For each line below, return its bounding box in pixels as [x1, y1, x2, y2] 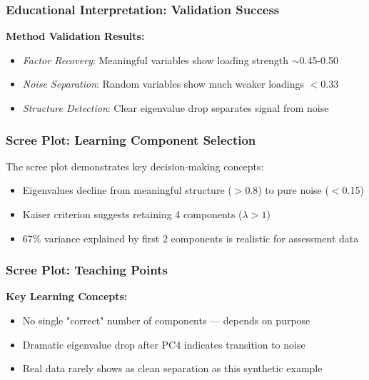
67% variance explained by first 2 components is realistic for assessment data [22, 230, 359, 245]
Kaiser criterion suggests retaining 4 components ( [22, 207, 243, 221]
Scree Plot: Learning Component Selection [6, 130, 256, 148]
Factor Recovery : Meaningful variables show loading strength [22, 52, 288, 67]
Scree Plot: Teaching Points [6, 261, 168, 279]
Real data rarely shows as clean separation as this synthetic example [22, 361, 323, 376]
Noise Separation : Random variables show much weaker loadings [22, 76, 305, 91]
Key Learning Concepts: [6, 289, 128, 304]
